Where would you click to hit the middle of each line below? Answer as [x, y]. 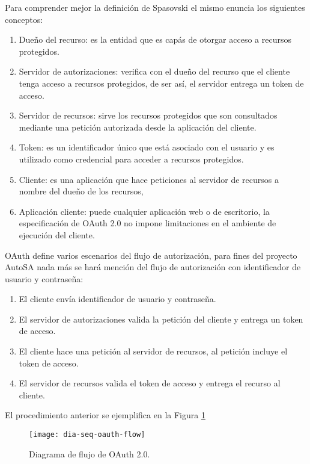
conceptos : [24, 19]
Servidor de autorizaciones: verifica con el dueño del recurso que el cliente [154, 71]
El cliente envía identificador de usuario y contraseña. [117, 299]
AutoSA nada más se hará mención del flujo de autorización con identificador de [153, 267]
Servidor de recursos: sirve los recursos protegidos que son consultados [148, 115]
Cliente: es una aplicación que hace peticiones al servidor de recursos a [149, 179]
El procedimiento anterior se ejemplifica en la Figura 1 [105, 415]
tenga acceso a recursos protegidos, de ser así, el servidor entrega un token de [161, 83]
